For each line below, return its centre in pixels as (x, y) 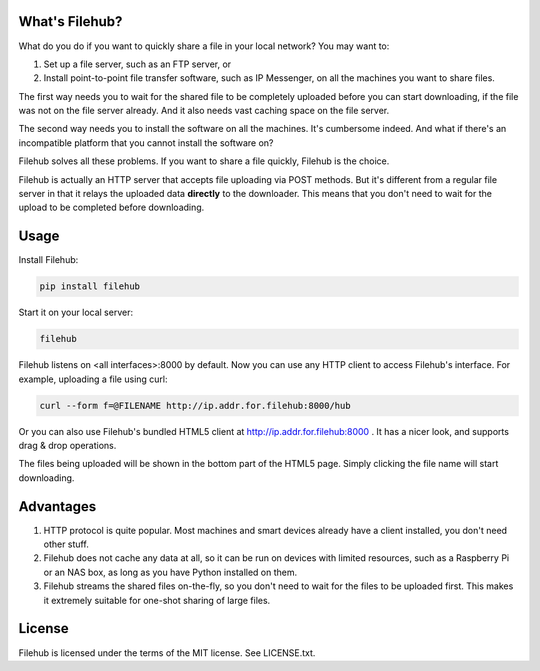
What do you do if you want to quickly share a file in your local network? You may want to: (204, 46)
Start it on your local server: (76, 312)
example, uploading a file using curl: (93, 379)
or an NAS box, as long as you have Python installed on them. (170, 572)
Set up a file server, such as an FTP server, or (137, 64)
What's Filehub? (70, 21)
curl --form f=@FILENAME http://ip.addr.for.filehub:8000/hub (195, 405)
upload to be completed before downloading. (111, 207)
